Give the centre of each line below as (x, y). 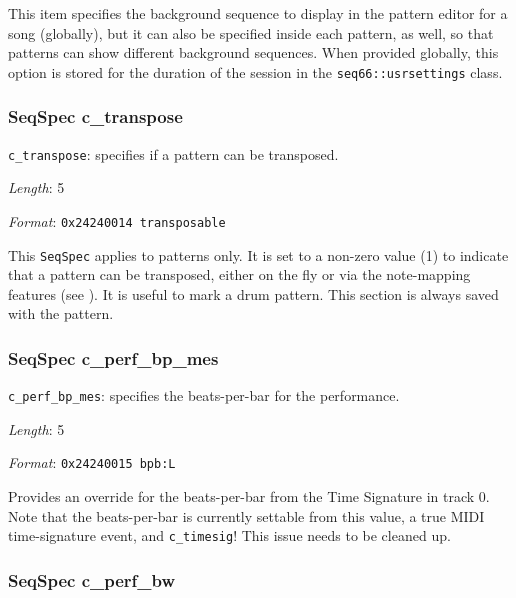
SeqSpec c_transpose (95, 116)
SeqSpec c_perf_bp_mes (113, 357)
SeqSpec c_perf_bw (92, 579)
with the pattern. (61, 313)
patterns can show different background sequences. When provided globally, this (253, 52)
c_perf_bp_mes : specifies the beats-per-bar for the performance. (204, 395)
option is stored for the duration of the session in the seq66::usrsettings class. (255, 71)
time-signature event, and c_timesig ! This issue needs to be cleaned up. (229, 535)
